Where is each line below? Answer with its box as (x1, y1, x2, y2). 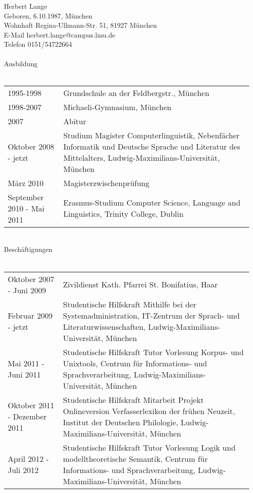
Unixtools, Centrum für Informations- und (63, 357, 207, 369)
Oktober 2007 (8, 273, 54, 284)
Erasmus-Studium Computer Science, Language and (63, 197, 241, 209)
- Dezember (8, 411, 47, 422)
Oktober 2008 (8, 140, 54, 152)
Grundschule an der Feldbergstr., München (63, 87, 210, 98)
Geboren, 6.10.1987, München (4, 10, 92, 20)
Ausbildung (4, 58, 38, 68)
